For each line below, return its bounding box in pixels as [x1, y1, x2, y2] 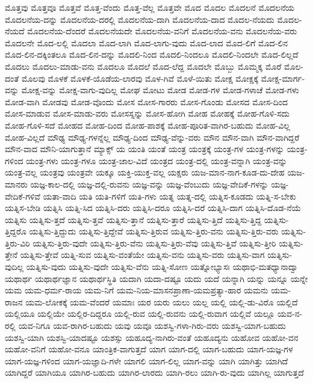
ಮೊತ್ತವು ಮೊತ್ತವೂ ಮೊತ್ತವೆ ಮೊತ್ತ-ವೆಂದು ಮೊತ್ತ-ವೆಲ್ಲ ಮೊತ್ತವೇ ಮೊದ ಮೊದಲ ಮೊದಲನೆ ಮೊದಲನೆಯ [5, 1, 295, 13]
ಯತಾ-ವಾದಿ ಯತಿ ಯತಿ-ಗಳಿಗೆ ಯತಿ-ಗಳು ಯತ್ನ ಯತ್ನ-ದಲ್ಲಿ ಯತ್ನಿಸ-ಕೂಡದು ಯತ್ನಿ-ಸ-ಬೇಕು [43, 189, 296, 202]
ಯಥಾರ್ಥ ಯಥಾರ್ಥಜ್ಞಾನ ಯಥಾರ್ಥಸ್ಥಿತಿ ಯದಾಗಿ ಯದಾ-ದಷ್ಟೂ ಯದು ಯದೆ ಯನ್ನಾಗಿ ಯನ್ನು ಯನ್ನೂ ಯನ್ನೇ [5, 272, 308, 284]
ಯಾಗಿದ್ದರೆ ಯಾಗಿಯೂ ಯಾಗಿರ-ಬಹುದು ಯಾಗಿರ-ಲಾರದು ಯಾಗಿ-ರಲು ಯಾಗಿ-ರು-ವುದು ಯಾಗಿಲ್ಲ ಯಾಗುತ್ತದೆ [5, 366, 304, 379]
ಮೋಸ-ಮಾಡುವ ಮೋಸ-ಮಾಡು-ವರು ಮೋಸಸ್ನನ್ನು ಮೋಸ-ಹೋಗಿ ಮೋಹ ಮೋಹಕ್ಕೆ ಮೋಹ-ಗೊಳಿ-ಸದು [5, 107, 290, 120]
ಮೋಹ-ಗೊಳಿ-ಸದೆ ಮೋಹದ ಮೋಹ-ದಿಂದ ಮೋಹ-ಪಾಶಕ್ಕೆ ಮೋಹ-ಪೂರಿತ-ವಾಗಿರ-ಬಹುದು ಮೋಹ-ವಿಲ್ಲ [5, 118, 290, 131]
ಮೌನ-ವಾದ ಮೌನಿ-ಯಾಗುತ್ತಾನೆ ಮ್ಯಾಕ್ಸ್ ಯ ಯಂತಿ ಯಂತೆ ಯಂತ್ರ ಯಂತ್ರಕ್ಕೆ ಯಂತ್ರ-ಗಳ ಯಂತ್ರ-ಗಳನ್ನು [5, 142, 285, 155]
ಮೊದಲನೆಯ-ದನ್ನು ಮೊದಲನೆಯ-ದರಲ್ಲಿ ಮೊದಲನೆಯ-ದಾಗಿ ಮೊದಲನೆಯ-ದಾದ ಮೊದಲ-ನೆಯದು [5, 13, 274, 25]
